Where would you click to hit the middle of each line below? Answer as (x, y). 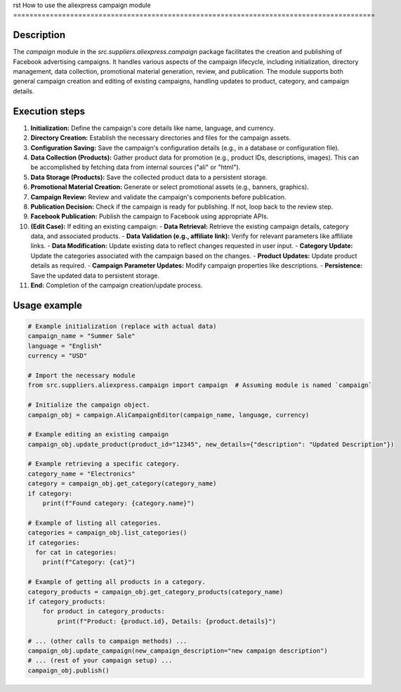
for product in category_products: (104, 612)
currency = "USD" (58, 356)
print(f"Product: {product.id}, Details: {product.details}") (167, 621)
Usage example (48, 305)
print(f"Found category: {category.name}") (118, 503)
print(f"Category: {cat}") (89, 562)
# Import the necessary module (82, 375)
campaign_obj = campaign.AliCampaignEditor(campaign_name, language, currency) (169, 415)
